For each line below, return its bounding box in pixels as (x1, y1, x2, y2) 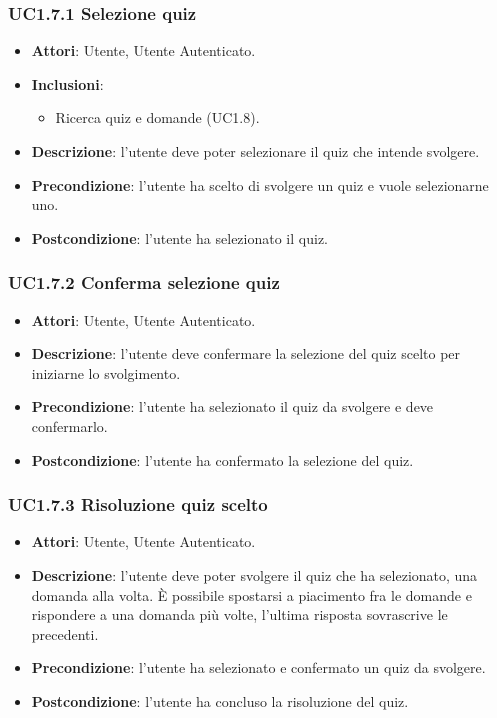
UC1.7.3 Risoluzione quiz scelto (8, 492, 268, 517)
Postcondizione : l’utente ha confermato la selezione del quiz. (31, 449, 414, 470)
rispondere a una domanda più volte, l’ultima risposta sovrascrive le (31, 604, 448, 625)
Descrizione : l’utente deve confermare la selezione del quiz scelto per (31, 343, 461, 364)
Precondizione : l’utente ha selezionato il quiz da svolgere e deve (31, 396, 434, 417)
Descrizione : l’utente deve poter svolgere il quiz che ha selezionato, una (31, 564, 478, 585)
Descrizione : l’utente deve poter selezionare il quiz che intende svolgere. (31, 141, 480, 161)
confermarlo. (31, 415, 108, 436)
